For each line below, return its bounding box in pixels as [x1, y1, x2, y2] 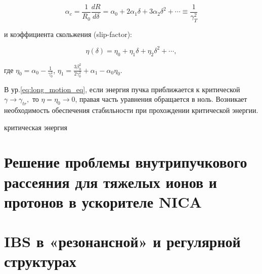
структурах [4, 251, 76, 271]
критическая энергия [4, 122, 68, 132]
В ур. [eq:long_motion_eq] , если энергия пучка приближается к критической [4, 84, 240, 94]
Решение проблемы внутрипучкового [4, 151, 247, 172]
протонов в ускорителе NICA [4, 191, 202, 212]
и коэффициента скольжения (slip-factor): [4, 28, 132, 39]
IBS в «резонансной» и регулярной [4, 231, 241, 252]
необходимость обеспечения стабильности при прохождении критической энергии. [4, 105, 258, 115]
